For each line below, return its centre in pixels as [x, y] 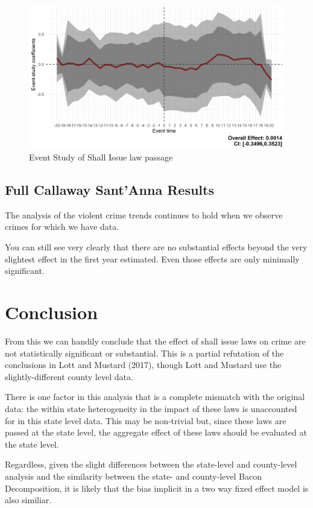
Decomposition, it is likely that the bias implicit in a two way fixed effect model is [157, 488]
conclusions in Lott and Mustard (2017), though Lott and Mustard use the [143, 365]
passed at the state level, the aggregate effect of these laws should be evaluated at [156, 432]
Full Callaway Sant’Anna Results [109, 190]
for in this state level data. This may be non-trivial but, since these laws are [146, 420]
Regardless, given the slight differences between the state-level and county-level [151, 464]
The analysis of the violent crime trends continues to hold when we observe [144, 214]
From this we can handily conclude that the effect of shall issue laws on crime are [155, 341]
